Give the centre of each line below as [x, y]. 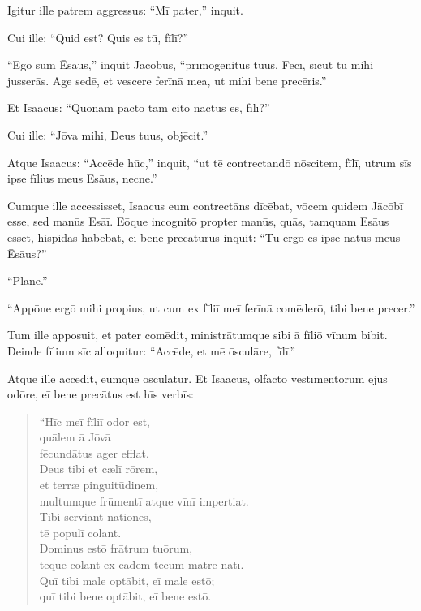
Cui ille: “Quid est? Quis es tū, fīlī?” [98, 37]
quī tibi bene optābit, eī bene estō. [125, 596]
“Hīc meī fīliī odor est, [95, 421]
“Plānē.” [28, 280]
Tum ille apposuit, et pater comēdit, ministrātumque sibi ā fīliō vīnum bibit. [198, 335]
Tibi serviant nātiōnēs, [95, 516]
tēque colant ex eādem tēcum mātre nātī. [142, 564]
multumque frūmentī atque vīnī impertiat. [144, 500]
